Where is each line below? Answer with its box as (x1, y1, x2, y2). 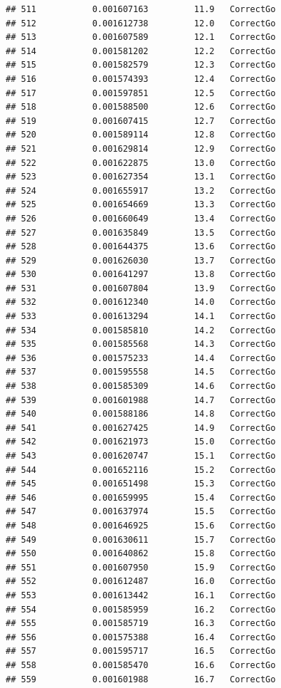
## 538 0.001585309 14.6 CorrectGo (6, 381, 276, 392)
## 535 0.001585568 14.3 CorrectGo (6, 339, 276, 350)
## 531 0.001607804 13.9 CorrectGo (6, 283, 276, 293)
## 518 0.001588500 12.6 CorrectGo (6, 102, 276, 113)
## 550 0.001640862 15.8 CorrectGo (6, 548, 276, 559)
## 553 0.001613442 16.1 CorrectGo (6, 590, 276, 600)
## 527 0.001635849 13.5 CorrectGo (6, 227, 276, 238)
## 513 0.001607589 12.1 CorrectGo (6, 32, 276, 43)
